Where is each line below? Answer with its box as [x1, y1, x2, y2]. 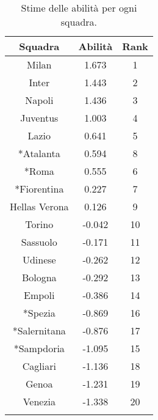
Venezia [23, 394, 56, 408]
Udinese [22, 252, 56, 267]
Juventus [20, 111, 59, 125]
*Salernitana [12, 323, 66, 337]
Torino [25, 217, 54, 231]
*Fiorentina [15, 182, 64, 196]
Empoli [24, 288, 55, 302]
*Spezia [23, 306, 56, 320]
